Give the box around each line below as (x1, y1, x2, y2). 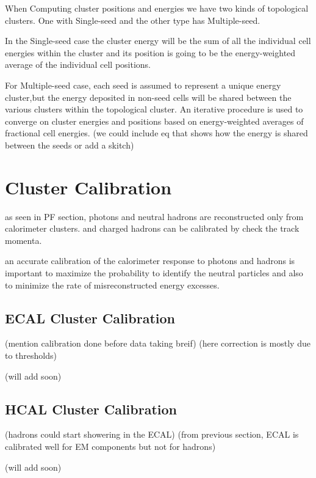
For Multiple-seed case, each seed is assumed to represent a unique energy (5, 78, 281, 91)
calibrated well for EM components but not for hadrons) (5, 440, 216, 452)
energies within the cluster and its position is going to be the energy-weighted (5, 46, 296, 59)
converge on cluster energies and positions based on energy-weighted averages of (5, 114, 304, 127)
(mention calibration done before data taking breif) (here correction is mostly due (5, 337, 311, 350)
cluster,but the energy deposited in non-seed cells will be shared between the (5, 90, 292, 103)
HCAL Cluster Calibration (5, 399, 178, 418)
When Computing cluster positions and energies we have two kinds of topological (5, 2, 309, 14)
